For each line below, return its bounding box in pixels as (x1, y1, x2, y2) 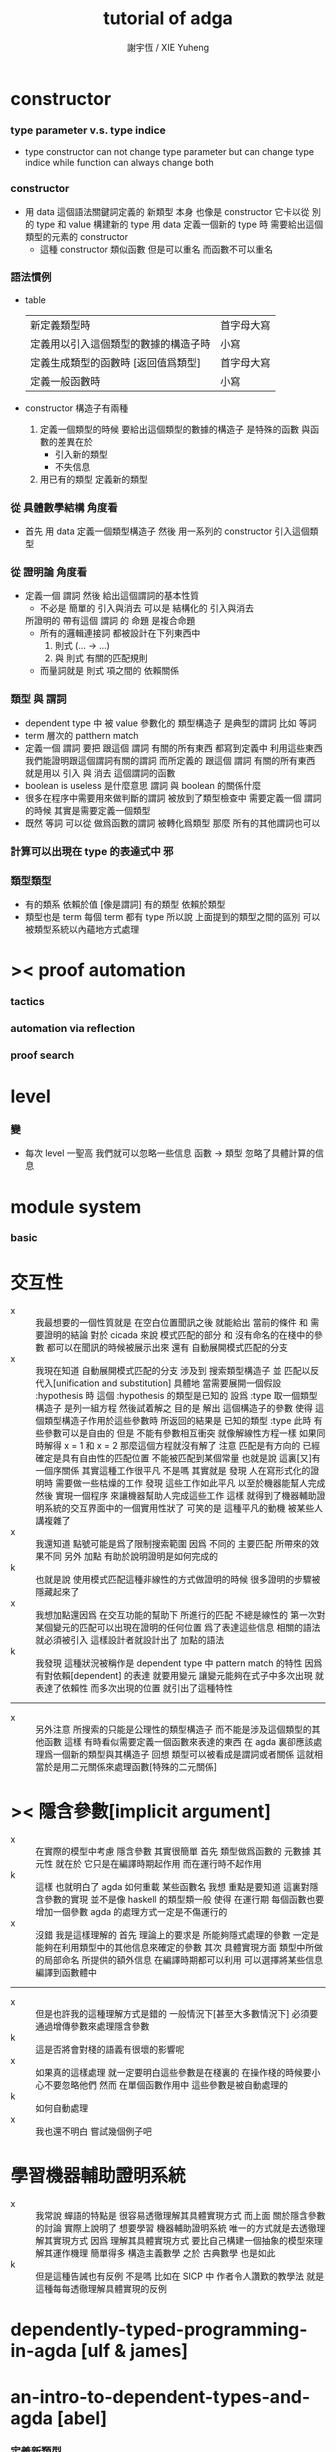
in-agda (10, 2340, 77, 2362)
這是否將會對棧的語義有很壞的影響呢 (35, 2043, 185, 2056)
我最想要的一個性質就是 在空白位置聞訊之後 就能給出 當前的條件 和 (35, 1317, 308, 1329)
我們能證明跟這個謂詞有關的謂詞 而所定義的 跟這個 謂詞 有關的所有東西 (24, 754, 316, 766)
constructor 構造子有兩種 (24, 402, 129, 414)
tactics (10, 995, 45, 1009)
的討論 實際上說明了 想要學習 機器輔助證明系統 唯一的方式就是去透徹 (35, 2222, 317, 2234)
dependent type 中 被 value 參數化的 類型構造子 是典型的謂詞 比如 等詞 (24, 717, 317, 729)
